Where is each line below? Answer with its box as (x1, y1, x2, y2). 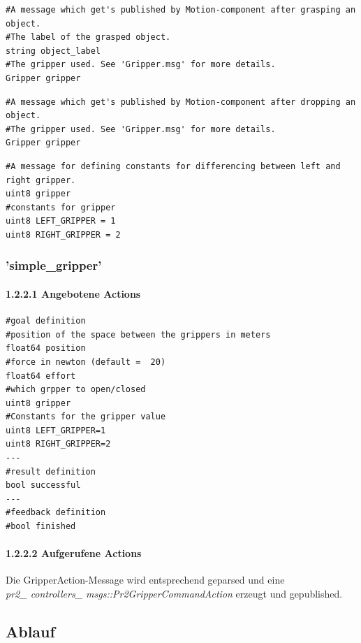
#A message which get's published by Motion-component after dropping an (6, 96, 356, 107)
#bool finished (6, 521, 76, 532)
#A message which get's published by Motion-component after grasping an (6, 5, 356, 15)
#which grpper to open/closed (6, 384, 146, 395)
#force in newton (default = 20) (6, 356, 166, 367)
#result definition (6, 466, 96, 477)
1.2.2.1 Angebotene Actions (6, 286, 141, 301)
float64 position (6, 343, 86, 354)
